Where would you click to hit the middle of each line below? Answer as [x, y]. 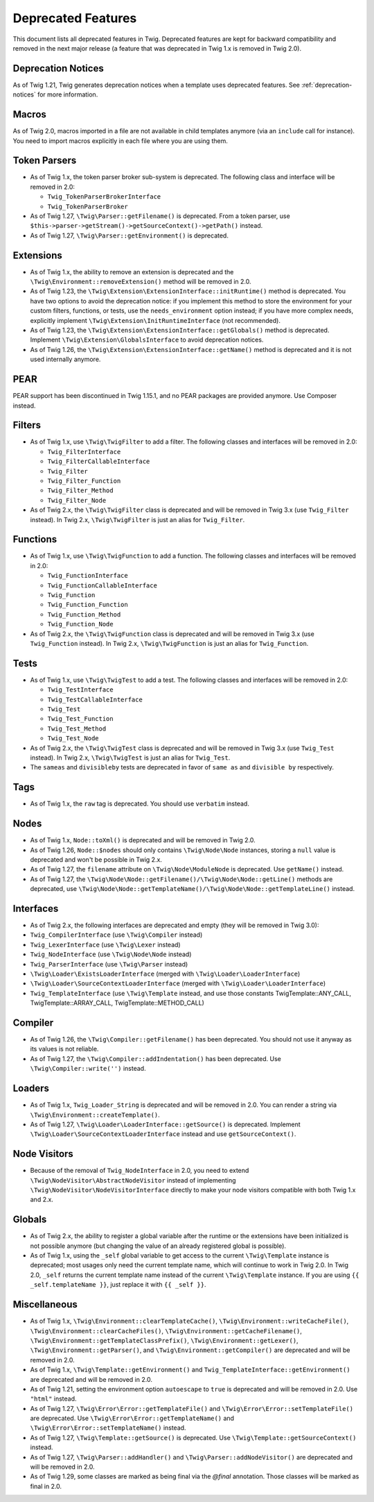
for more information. [68, 94]
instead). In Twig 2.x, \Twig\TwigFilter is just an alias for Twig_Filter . [137, 519]
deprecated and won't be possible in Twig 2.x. [96, 859]
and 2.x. [42, 1200]
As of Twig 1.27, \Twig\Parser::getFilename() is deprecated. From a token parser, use [160, 216]
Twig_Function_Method [84, 614]
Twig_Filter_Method [80, 491]
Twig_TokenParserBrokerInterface [104, 197]
